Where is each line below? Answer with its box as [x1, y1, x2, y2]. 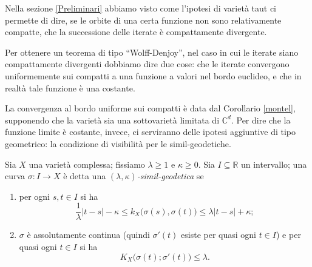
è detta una [63, 170, 106, 182]
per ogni [19, 190, 50, 202]
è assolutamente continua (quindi [27, 228, 150, 241]
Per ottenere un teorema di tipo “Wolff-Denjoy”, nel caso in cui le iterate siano [5, 45, 299, 58]
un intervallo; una [240, 157, 307, 170]
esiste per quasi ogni [181, 228, 256, 241]
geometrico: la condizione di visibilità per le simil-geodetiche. [5, 137, 231, 150]
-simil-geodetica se [137, 170, 204, 182]
